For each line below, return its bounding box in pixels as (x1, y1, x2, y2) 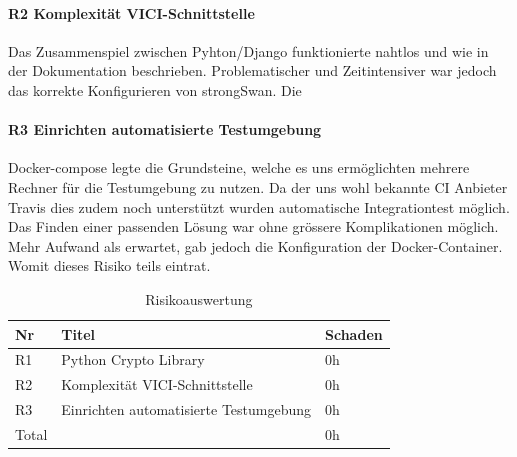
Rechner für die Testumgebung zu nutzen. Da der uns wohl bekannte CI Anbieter (8, 176, 508, 197)
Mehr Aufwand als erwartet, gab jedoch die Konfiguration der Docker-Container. (8, 235, 503, 256)
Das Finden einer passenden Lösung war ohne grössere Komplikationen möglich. (8, 216, 499, 237)
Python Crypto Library (61, 349, 205, 370)
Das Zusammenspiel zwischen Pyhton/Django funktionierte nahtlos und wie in (8, 40, 489, 61)
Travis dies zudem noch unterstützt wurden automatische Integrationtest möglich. (8, 196, 510, 217)
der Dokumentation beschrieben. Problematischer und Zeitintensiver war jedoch (8, 60, 497, 81)
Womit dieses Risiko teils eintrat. (8, 255, 211, 276)
